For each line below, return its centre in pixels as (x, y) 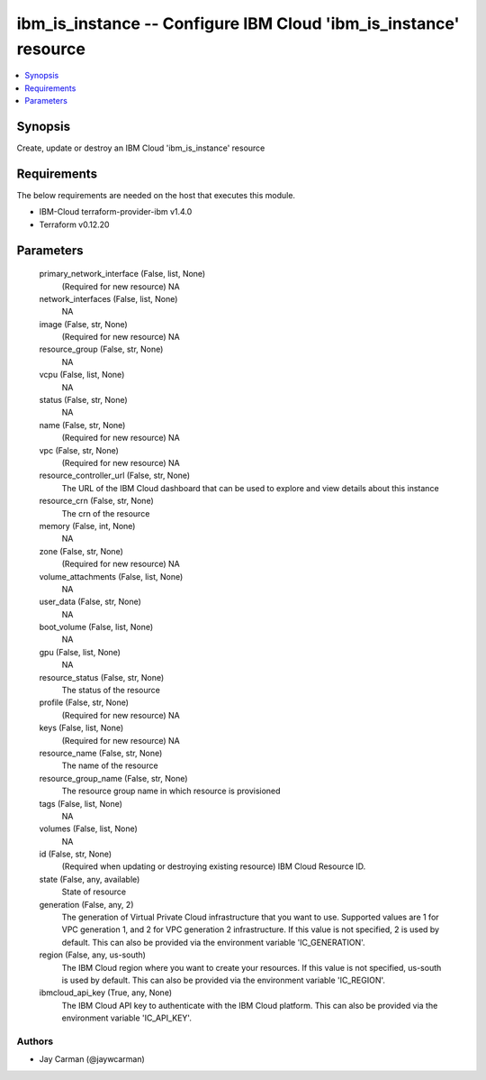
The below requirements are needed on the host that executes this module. (156, 195)
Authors (35, 1041)
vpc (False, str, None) (79, 450)
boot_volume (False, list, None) (96, 627)
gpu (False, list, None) (80, 652)
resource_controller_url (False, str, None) (115, 476)
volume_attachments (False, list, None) (111, 576)
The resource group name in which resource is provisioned (171, 791)
